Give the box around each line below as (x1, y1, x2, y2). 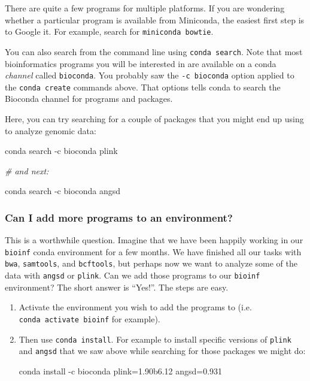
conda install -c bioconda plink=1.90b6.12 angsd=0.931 (19, 364, 223, 377)
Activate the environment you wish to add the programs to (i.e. (19, 301, 252, 313)
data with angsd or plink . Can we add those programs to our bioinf (5, 269, 260, 282)
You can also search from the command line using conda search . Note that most (5, 45, 303, 58)
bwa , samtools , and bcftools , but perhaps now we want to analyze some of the (5, 257, 297, 270)
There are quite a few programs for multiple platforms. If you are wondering (5, 2, 285, 14)
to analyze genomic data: (5, 124, 96, 137)
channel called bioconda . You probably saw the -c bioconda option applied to (5, 69, 294, 81)
